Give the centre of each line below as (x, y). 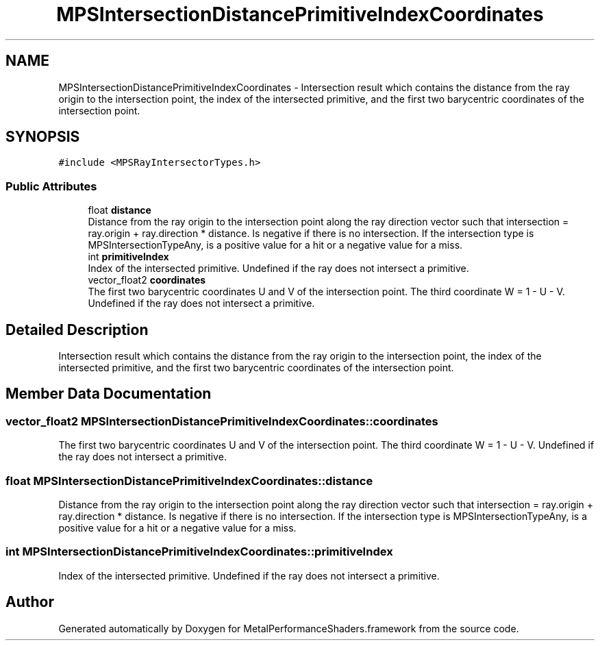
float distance (120, 210)
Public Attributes (51, 186)
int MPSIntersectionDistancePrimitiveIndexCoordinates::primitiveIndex (199, 552)
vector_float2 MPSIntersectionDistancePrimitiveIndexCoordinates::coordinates (222, 421)
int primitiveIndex (128, 257)
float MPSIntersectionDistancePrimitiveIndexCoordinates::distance (189, 481)
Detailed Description (77, 330)
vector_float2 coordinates (147, 280)
